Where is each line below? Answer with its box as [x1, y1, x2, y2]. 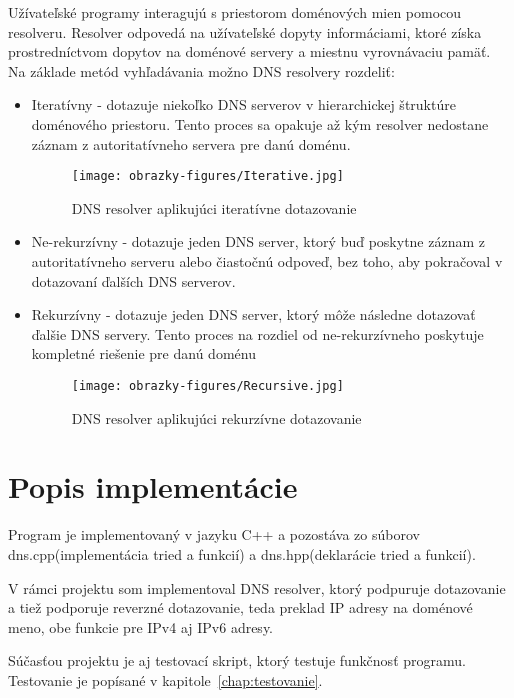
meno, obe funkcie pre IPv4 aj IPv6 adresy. [8, 616, 274, 637]
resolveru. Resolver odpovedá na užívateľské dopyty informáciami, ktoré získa [8, 21, 482, 42]
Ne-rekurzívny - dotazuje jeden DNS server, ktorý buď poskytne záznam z [31, 231, 486, 252]
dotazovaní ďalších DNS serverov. [31, 270, 236, 291]
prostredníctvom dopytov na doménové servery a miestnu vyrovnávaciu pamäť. [8, 41, 491, 62]
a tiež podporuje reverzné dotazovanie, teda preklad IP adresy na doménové [8, 597, 473, 618]
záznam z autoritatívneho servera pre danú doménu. [31, 133, 351, 154]
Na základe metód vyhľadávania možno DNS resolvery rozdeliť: [8, 60, 395, 81]
